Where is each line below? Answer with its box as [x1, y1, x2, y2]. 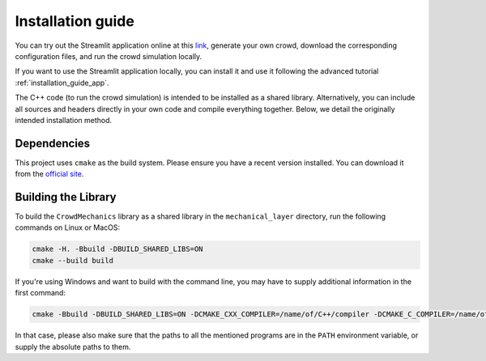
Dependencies [15, 136, 91, 150]
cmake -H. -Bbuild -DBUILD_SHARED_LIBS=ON [32, 244, 203, 254]
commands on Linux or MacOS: [15, 223, 121, 232]
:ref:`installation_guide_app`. [15, 78, 109, 87]
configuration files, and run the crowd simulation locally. [15, 51, 202, 61]
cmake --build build [32, 256, 113, 265]
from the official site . [15, 169, 84, 179]
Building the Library [15, 190, 117, 204]
